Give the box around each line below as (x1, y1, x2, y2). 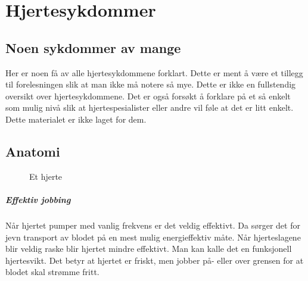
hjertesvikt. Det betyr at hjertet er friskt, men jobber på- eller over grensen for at (5, 254, 304, 266)
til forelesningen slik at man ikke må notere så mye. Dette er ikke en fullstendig (5, 78, 296, 90)
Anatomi (5, 142, 60, 160)
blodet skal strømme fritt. (5, 266, 99, 278)
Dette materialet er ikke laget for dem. (5, 113, 147, 125)
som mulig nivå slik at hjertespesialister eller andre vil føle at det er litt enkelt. (5, 101, 294, 114)
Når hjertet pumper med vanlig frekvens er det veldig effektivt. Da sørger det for (5, 218, 300, 231)
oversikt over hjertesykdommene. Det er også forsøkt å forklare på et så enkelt (5, 89, 291, 102)
